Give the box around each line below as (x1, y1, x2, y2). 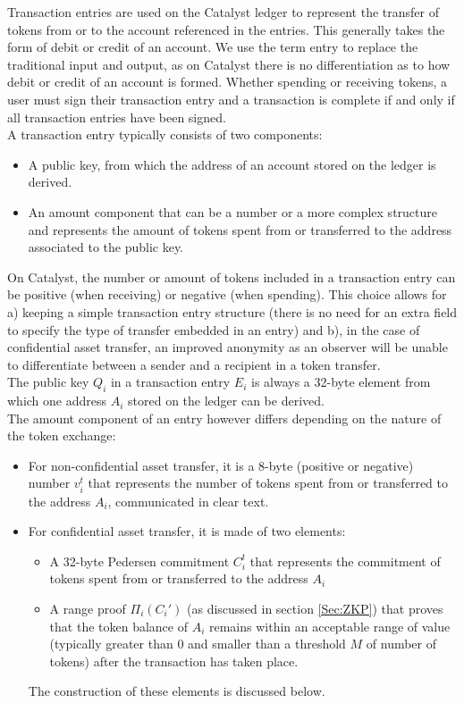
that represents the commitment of (249, 551, 441, 570)
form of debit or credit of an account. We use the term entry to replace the (7, 38, 418, 56)
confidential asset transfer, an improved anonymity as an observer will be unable (7, 338, 448, 356)
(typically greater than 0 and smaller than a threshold (49, 634, 346, 653)
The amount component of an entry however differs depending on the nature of (7, 408, 442, 427)
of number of (366, 634, 437, 653)
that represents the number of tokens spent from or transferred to (88, 473, 448, 492)
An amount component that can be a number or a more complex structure (28, 202, 437, 221)
